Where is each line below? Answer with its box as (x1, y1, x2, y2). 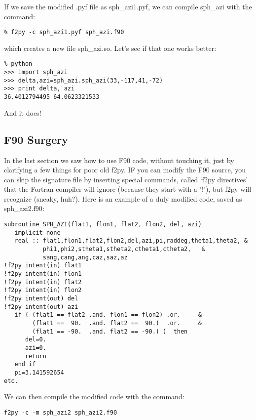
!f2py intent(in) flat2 (4, 278, 82, 286)
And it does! (4, 107, 41, 118)
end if (14, 361, 36, 368)
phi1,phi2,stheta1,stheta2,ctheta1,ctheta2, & (42, 246, 206, 253)
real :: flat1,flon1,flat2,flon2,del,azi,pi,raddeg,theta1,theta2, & (14, 237, 248, 245)
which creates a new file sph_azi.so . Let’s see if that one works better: (4, 42, 217, 53)
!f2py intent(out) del (4, 294, 78, 302)
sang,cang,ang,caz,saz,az (42, 253, 128, 261)
